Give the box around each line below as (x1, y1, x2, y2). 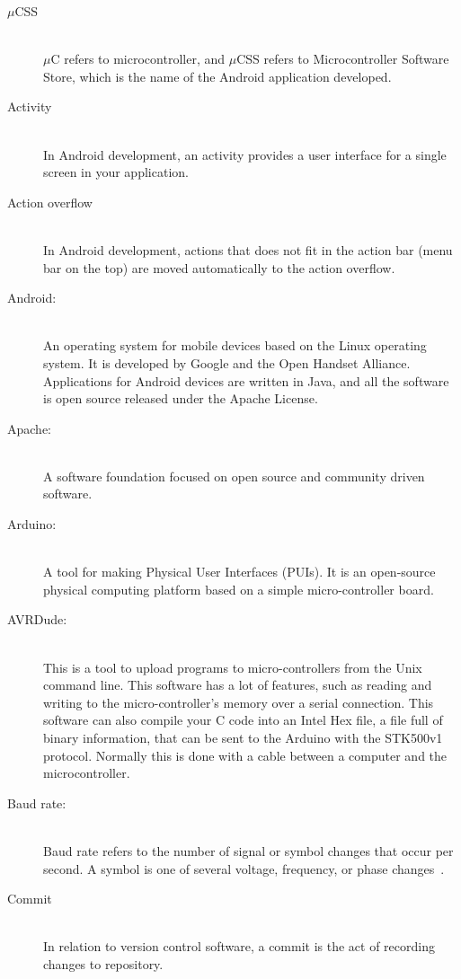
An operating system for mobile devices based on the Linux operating (43, 336, 427, 355)
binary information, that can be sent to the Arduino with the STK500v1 (43, 728, 443, 746)
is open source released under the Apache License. (43, 389, 318, 408)
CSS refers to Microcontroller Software (236, 49, 449, 68)
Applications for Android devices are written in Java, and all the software (43, 371, 449, 390)
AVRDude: (7, 610, 67, 629)
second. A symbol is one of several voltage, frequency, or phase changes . (43, 859, 445, 878)
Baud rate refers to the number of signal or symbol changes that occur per (43, 841, 454, 860)
